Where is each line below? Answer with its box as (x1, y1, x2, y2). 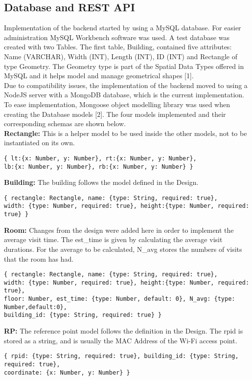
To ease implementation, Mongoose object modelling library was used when (4, 99, 230, 109)
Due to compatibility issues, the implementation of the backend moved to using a (4, 80, 248, 90)
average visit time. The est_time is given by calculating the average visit (4, 234, 223, 245)
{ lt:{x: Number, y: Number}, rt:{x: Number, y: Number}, (4, 155, 197, 162)
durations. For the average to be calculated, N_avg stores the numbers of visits (4, 244, 242, 254)
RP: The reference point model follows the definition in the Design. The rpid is (4, 326, 243, 336)
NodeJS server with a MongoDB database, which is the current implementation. (4, 89, 244, 100)
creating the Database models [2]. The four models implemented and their (4, 109, 226, 119)
